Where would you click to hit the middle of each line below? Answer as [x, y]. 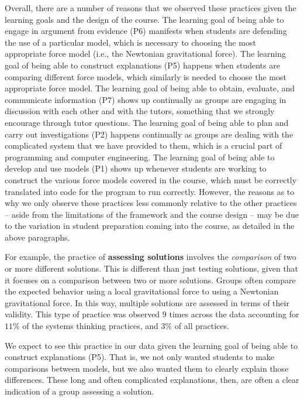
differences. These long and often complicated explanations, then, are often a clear [152, 380]
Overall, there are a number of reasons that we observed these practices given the [151, 8]
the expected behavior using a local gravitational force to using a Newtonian [142, 291]
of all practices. [202, 326]
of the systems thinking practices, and [90, 326]
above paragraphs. [37, 237]
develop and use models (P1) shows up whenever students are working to [136, 168]
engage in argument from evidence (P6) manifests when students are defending [146, 31]
